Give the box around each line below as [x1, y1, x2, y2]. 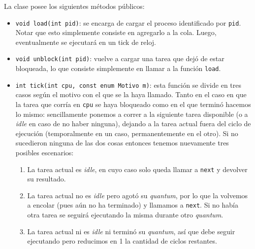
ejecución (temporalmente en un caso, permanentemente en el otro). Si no [15, 128, 238, 138]
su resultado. [27, 174, 66, 184]
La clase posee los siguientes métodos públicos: [4, 1, 145, 11]
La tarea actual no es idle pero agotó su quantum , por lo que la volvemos [27, 190, 248, 200]
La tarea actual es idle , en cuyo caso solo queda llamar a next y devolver [27, 164, 248, 174]
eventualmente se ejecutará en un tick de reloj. [15, 36, 156, 47]
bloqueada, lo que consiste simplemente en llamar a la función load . [15, 63, 221, 73]
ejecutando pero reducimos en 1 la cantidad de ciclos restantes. [27, 236, 217, 246]
